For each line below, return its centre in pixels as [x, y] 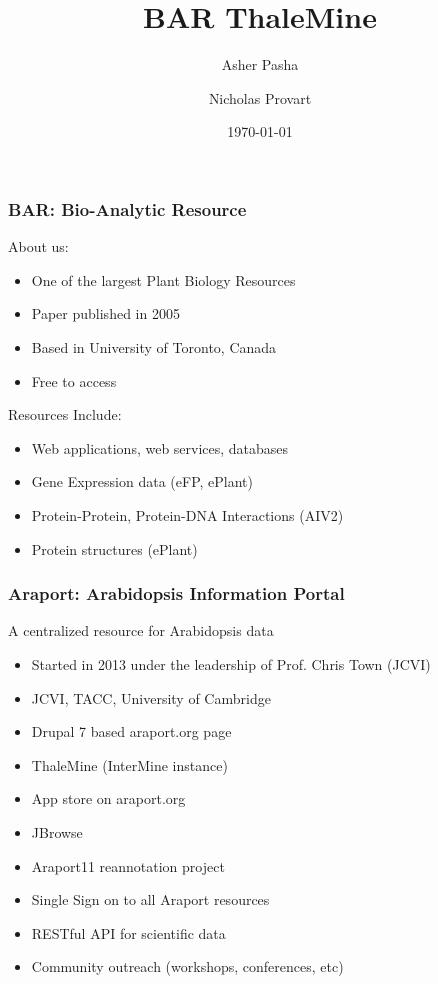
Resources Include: [65, 414]
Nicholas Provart [260, 97]
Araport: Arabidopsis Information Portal [176, 593]
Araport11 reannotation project [128, 865]
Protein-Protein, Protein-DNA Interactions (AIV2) [187, 514]
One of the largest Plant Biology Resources [163, 279]
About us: [38, 246]
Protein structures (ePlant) [114, 548]
